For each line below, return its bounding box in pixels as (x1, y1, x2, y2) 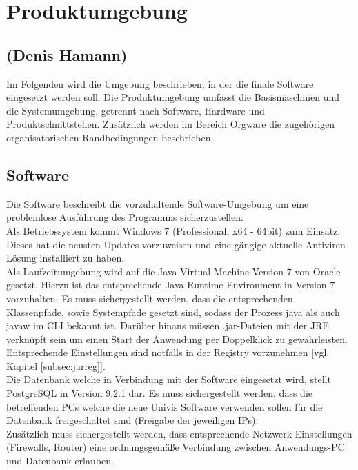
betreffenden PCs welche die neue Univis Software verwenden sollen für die (6, 399, 323, 413)
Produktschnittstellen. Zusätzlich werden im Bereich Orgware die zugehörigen (6, 117, 335, 131)
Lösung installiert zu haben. (6, 251, 125, 265)
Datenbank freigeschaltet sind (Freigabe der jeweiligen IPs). (6, 413, 259, 427)
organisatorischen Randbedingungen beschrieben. (6, 130, 214, 144)
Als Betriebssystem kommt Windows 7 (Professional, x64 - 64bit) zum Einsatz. (6, 223, 341, 237)
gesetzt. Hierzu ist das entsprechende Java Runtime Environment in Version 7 (6, 277, 335, 292)
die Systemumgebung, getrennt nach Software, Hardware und (6, 103, 265, 117)
